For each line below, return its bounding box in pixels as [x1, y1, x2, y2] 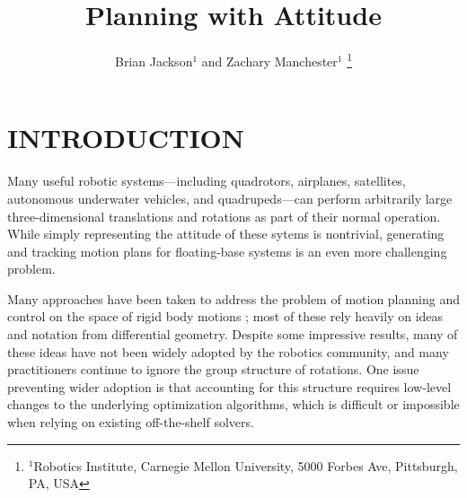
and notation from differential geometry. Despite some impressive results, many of [7, 325, 458, 344]
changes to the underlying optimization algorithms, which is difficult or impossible [7, 395, 460, 414]
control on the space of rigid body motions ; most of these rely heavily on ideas [7, 307, 444, 326]
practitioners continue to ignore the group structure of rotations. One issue [7, 360, 419, 379]
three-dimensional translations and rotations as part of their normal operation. [7, 206, 441, 225]
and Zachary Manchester [201, 51, 338, 70]
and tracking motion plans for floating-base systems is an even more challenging [7, 241, 447, 260]
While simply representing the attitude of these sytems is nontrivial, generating [7, 224, 445, 243]
